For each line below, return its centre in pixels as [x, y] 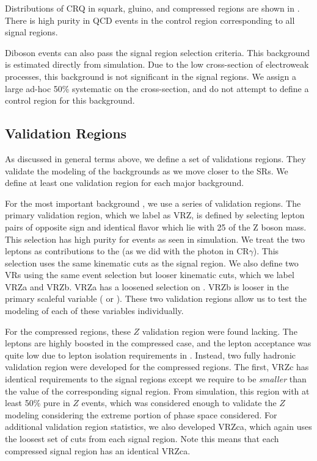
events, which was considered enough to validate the [179, 403]
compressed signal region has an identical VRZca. [98, 450]
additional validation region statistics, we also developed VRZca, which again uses [158, 427]
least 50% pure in [38, 403]
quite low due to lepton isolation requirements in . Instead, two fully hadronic [150, 355]
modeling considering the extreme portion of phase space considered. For [141, 414]
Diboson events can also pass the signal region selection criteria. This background [158, 52]
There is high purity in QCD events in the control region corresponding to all [150, 20]
